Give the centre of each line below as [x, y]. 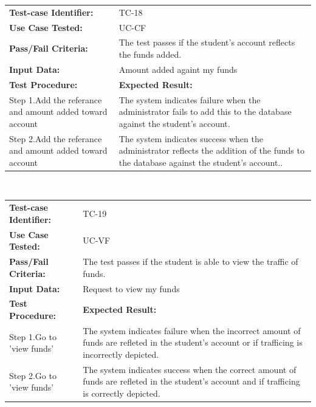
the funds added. [150, 54]
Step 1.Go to [33, 336]
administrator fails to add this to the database [205, 111]
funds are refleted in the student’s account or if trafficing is [193, 342]
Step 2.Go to [33, 375]
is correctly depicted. [122, 393]
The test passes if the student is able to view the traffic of [191, 262]
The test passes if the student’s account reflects [207, 42]
